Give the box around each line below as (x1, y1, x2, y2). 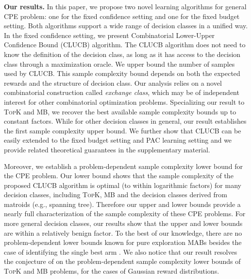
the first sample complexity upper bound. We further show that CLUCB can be (4, 125, 241, 135)
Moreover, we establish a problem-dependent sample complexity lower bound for (4, 161, 243, 171)
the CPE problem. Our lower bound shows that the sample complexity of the (4, 170, 234, 181)
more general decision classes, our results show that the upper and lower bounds (4, 218, 243, 228)
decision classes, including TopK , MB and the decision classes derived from (4, 189, 227, 200)
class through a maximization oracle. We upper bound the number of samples (4, 58, 235, 69)
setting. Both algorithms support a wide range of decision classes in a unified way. (4, 20, 248, 31)
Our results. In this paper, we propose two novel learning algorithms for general (4, 1, 247, 11)
